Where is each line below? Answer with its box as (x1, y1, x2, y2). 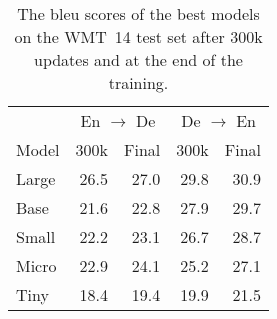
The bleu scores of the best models (17, 2, 260, 25)
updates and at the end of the (33, 48, 243, 71)
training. (108, 71, 169, 94)
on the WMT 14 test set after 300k (14, 25, 263, 48)
